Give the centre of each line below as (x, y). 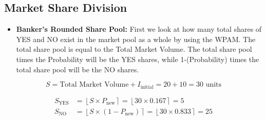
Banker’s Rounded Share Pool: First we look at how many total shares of (139, 29)
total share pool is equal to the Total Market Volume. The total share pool (134, 49)
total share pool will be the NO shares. (78, 69)
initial (147, 87)
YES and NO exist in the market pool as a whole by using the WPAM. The (136, 39)
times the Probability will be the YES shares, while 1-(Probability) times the (138, 59)
